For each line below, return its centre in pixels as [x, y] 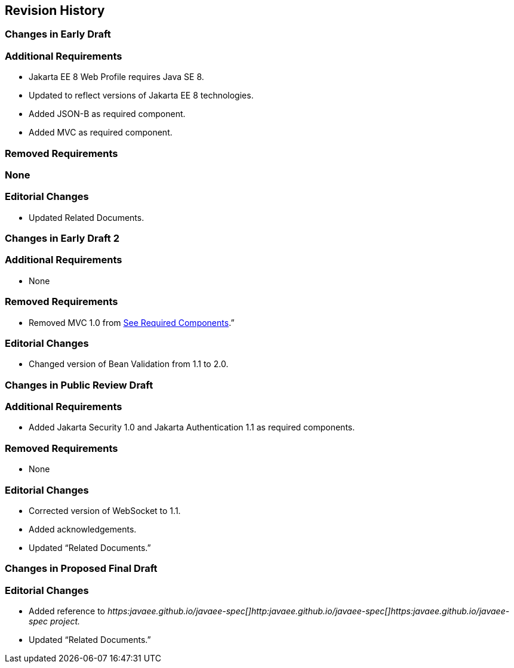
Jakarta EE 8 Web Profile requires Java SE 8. [116, 77]
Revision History [55, 10]
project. [65, 621]
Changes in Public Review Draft [79, 385]
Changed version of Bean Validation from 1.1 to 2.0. [129, 364]
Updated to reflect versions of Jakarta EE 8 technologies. [141, 96]
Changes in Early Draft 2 [62, 238]
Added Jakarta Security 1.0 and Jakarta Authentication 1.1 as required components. [192, 427]
